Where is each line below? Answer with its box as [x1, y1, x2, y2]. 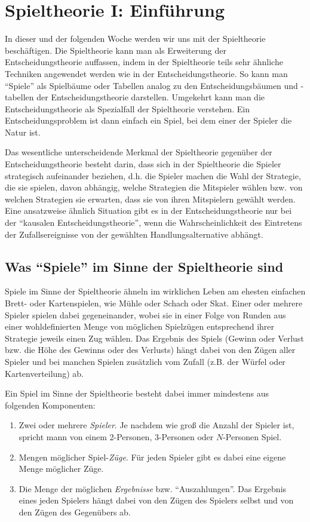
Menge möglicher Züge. [19, 462, 104, 475]
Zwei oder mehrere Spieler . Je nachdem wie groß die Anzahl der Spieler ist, [19, 419, 294, 431]
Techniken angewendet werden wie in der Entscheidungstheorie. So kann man [5, 67, 288, 79]
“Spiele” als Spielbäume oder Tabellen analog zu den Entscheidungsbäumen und [5, 79, 298, 91]
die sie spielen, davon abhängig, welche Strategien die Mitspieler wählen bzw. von [5, 181, 303, 194]
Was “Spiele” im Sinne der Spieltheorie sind [5, 257, 284, 275]
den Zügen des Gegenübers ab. [19, 505, 131, 518]
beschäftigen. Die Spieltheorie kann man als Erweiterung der [5, 44, 226, 56]
